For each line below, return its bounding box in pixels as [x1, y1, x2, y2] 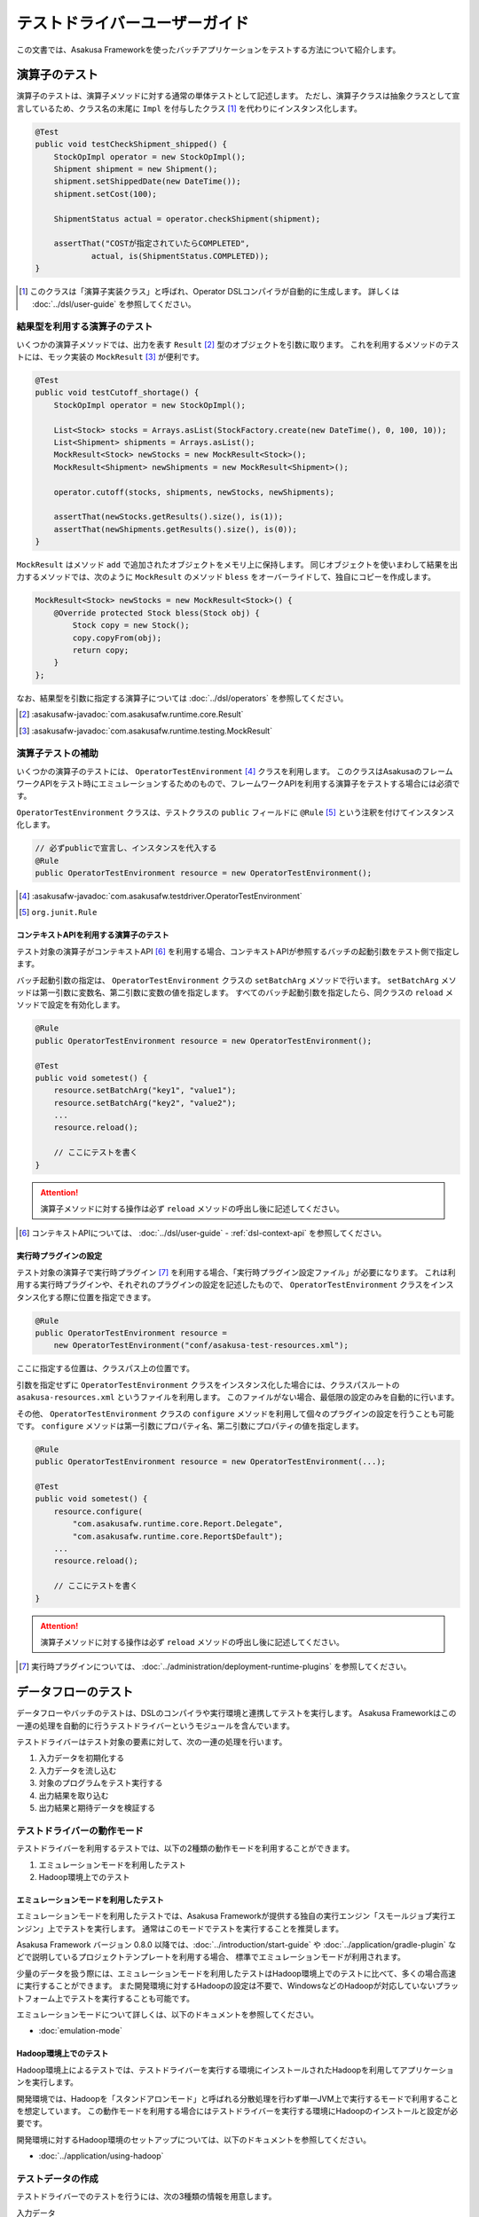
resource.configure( [53, 1506, 144, 1516]
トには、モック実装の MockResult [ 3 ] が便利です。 [16, 351, 204, 363]
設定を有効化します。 [47, 999, 125, 1010]
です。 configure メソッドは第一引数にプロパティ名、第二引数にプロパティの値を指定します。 [16, 1420, 364, 1431]
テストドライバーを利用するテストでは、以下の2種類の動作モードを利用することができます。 [16, 1843, 355, 1853]
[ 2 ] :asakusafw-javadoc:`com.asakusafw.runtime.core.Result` [19, 709, 244, 720]
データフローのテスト [16, 1685, 133, 1700]
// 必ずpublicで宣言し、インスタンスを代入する [35, 843, 217, 853]
